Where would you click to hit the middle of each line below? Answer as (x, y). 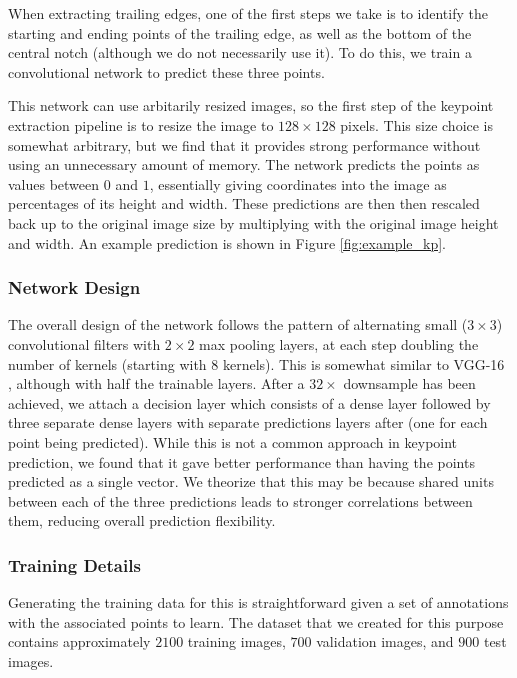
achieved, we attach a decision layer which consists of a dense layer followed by (249, 402)
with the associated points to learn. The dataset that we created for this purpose (256, 621)
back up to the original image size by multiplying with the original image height (253, 222)
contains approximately (79, 641)
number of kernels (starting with (107, 363)
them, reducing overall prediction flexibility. (142, 520)
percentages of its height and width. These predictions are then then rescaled (244, 203)
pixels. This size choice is (417, 124)
